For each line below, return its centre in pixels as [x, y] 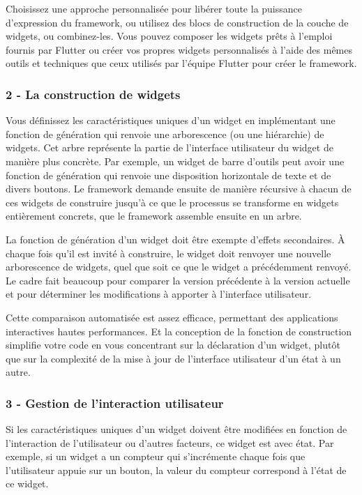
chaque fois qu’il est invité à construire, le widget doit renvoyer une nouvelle [168, 253]
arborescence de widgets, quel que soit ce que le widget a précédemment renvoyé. [179, 267]
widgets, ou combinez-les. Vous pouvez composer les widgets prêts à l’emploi [169, 36]
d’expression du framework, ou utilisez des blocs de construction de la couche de [177, 22]
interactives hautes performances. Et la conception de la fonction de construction [179, 331]
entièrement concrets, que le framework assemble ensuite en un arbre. [154, 216]
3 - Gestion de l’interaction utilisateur [115, 403]
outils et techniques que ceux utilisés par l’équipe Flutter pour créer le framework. [181, 63]
